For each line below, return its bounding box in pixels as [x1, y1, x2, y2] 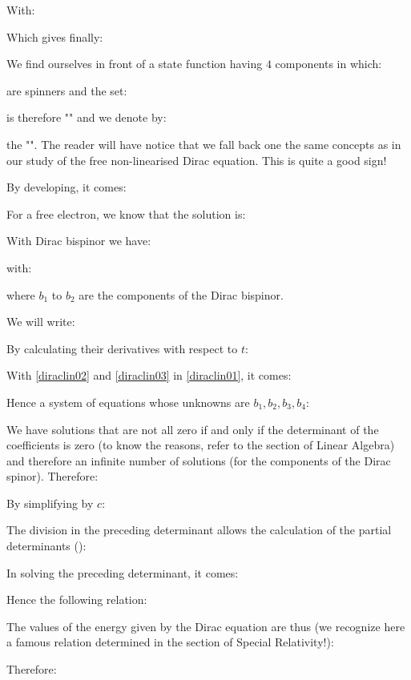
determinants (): [6, 537, 87, 554]
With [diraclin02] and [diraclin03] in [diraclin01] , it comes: [6, 367, 292, 384]
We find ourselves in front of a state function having [6, 55, 263, 72]
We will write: [6, 313, 75, 330]
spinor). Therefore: [6, 468, 99, 485]
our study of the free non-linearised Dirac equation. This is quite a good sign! [6, 151, 387, 168]
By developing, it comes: [6, 179, 127, 195]
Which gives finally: [6, 28, 103, 45]
